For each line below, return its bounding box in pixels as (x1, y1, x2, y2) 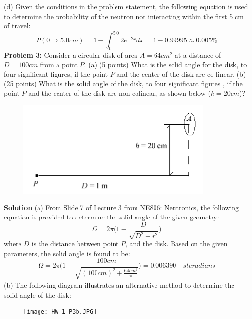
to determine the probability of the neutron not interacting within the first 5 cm (4, 11, 244, 21)
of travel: (4, 20, 31, 31)
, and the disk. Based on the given (125, 239, 228, 249)
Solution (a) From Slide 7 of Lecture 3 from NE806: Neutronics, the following (4, 202, 239, 212)
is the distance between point (31, 239, 119, 249)
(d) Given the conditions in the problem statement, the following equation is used (4, 1, 248, 11)
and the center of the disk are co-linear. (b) (116, 69, 246, 79)
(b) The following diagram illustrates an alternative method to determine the (4, 279, 234, 290)
